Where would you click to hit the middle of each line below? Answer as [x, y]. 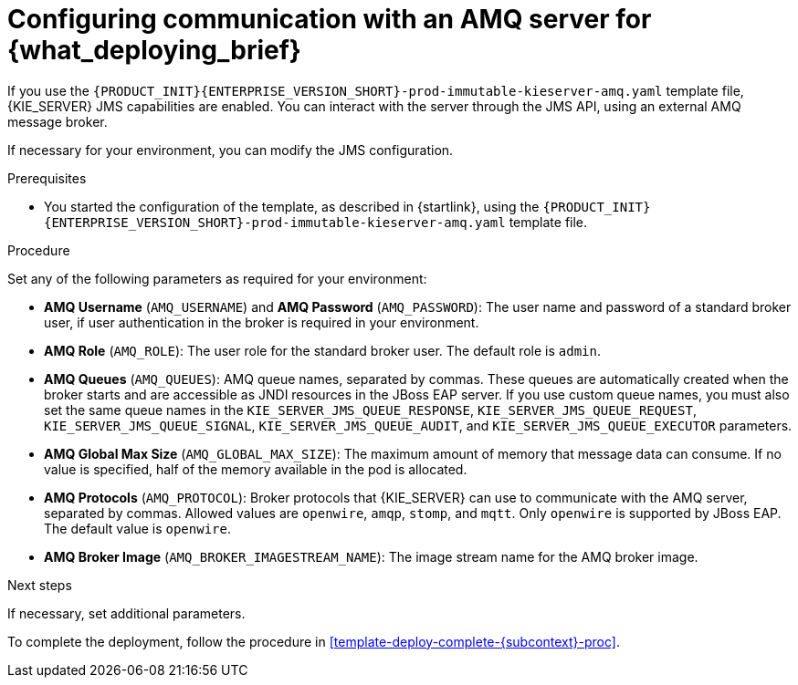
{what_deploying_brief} [154, 50]
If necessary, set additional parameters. [126, 613]
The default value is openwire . [137, 528]
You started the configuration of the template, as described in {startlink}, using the [292, 206]
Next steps [40, 585]
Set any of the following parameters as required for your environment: [217, 278]
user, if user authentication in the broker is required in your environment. [262, 322]
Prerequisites [47, 178]
